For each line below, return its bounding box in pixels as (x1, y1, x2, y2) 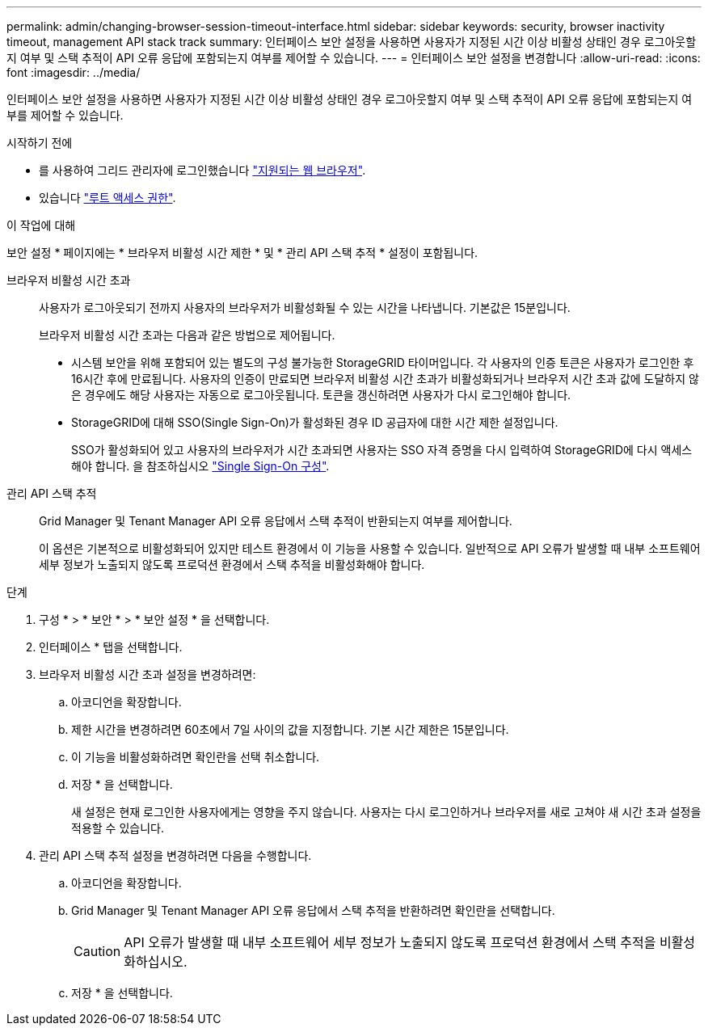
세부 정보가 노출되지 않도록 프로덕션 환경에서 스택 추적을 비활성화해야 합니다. (39, 558, 425, 571)
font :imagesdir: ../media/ (6, 65, 141, 79)
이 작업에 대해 (6, 218, 76, 232)
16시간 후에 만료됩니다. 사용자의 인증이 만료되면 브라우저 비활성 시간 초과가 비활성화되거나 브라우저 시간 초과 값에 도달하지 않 (71, 372, 699, 385)
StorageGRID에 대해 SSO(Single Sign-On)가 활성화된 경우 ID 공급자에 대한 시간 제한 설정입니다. (71, 415, 558, 429)
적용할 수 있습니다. (71, 821, 164, 835)
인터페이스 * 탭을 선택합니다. (39, 640, 183, 654)
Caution (74, 943, 121, 959)
